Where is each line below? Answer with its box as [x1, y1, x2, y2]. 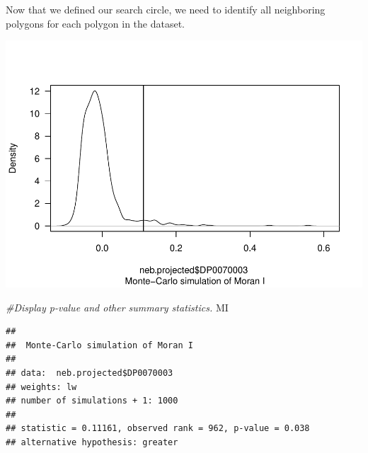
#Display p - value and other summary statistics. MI [6, 299, 229, 314]
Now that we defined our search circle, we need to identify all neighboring [6, 2, 326, 16]
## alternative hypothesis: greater [6, 437, 178, 448]
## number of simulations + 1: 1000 [6, 396, 178, 406]
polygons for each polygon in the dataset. [6, 16, 185, 30]
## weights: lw [6, 382, 77, 392]
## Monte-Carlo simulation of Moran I [6, 340, 193, 350]
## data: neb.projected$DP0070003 [6, 368, 173, 379]
